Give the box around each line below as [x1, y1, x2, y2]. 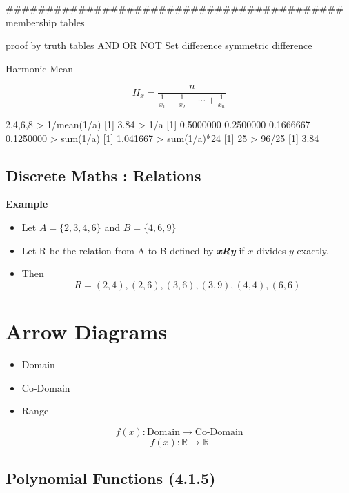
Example [6, 197, 48, 211]
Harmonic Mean [6, 61, 74, 75]
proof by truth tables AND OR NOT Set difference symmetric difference [6, 38, 312, 52]
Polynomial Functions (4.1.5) [6, 467, 216, 489]
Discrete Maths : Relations [6, 164, 201, 185]
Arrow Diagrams [6, 316, 167, 345]
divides [256, 243, 286, 257]
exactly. [297, 243, 329, 257]
